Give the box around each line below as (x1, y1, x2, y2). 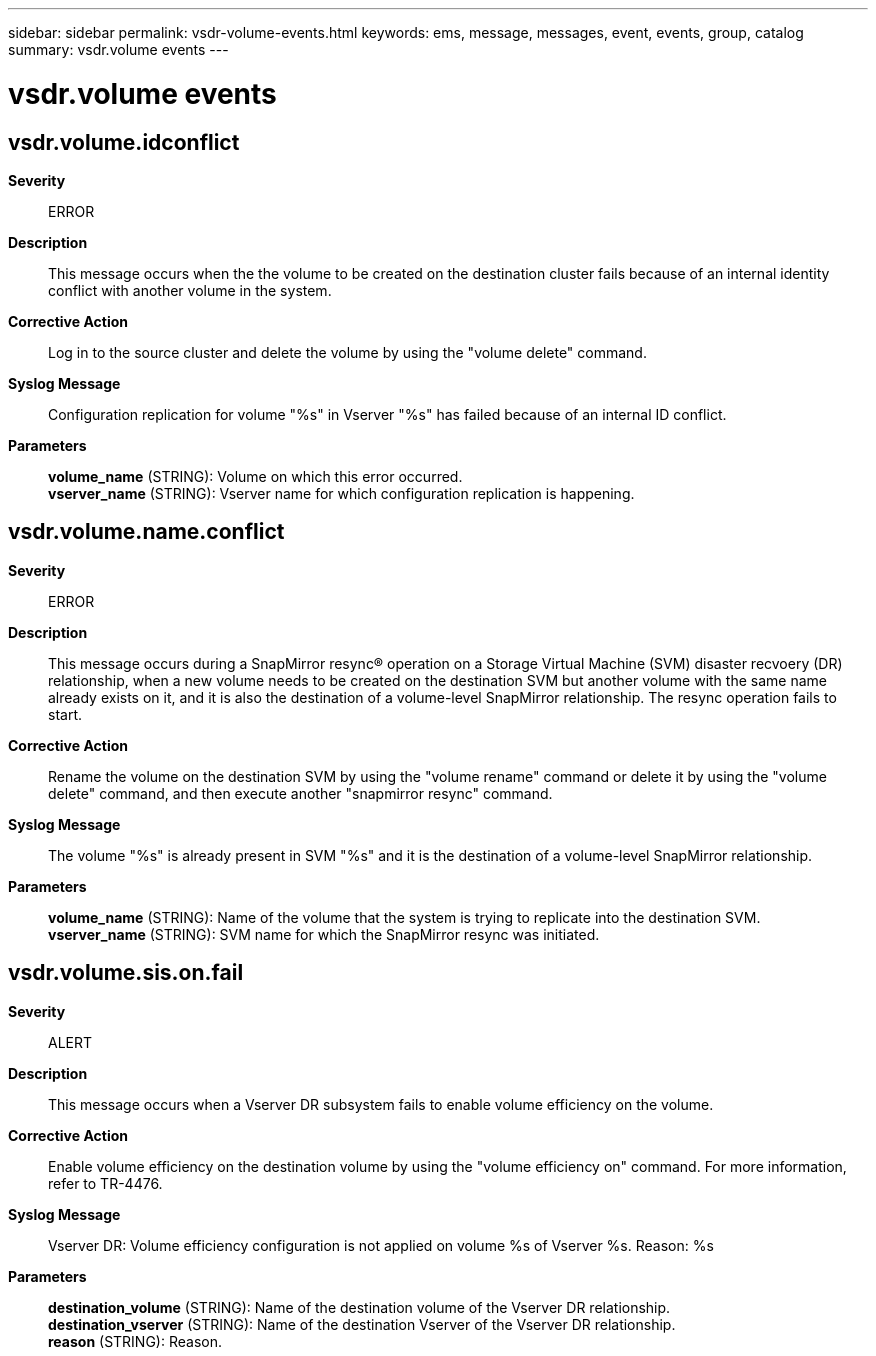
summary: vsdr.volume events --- (8, 41, 229, 58)
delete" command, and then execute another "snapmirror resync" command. (48, 784, 553, 802)
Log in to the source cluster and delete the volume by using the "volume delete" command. (48, 343, 647, 361)
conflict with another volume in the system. (48, 281, 332, 299)
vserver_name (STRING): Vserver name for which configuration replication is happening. (48, 484, 635, 502)
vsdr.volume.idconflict (8, 129, 240, 155)
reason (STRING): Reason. (48, 1332, 222, 1350)
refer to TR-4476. (48, 1174, 163, 1192)
